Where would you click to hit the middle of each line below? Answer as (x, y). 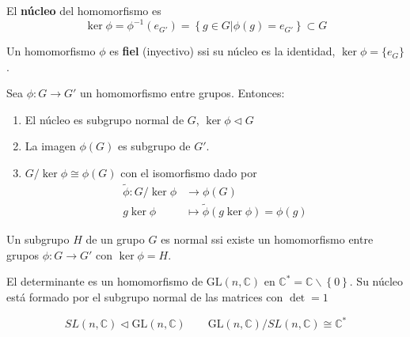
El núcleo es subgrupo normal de (104, 119)
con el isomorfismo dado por (189, 173)
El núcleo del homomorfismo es (84, 10)
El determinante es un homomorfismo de (105, 281)
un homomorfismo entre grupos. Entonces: (182, 93)
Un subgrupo (38, 239)
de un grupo (115, 239)
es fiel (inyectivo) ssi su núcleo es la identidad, (222, 51)
